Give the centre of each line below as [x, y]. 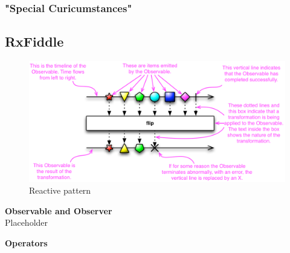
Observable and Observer [59, 210]
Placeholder [27, 222]
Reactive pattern [60, 190]
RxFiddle [34, 41]
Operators [26, 243]
